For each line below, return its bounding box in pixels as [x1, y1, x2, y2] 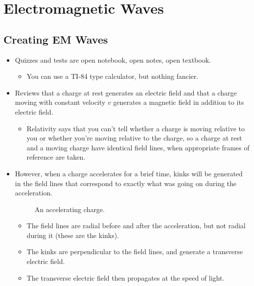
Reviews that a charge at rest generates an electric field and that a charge [15, 87, 237, 97]
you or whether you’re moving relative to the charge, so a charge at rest [26, 133, 242, 143]
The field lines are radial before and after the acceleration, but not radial [26, 220, 246, 231]
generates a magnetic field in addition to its [113, 97, 244, 107]
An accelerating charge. [34, 204, 105, 214]
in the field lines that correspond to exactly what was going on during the [15, 178, 237, 188]
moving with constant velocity [15, 97, 106, 107]
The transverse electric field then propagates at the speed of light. [26, 272, 225, 283]
